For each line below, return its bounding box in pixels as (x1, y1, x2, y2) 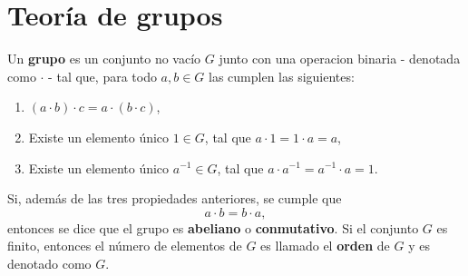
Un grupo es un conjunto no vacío (7, 49, 201, 68)
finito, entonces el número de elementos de (7, 236, 242, 255)
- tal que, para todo (48, 66, 157, 85)
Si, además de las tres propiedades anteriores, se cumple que (7, 189, 342, 208)
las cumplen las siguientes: (209, 66, 355, 85)
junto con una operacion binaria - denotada (219, 49, 461, 68)
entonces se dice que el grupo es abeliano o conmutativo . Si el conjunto (7, 218, 419, 237)
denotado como (7, 253, 92, 272)
